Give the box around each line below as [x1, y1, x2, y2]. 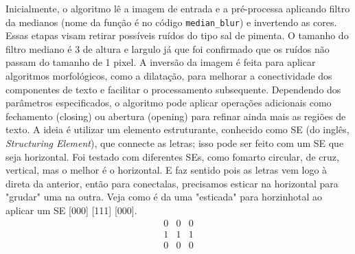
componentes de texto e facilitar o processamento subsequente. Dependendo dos [5, 82, 341, 96]
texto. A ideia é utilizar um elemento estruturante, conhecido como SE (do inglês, [5, 122, 350, 137]
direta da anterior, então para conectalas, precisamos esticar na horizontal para [5, 176, 339, 190]
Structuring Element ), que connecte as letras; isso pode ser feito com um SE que [5, 136, 344, 150]
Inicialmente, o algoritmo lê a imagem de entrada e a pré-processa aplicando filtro [5, 1, 350, 15]
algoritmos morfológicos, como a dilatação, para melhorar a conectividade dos [5, 69, 332, 83]
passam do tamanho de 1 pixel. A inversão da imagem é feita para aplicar [5, 55, 316, 69]
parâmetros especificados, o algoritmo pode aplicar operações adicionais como [5, 95, 332, 110]
